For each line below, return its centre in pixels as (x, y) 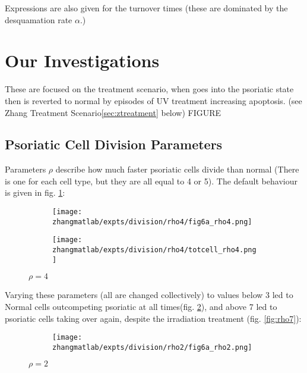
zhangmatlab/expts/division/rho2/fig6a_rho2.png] (152, 347)
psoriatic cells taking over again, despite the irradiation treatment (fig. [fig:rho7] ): (153, 318)
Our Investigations (82, 60)
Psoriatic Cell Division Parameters (114, 144)
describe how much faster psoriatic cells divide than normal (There (177, 169)
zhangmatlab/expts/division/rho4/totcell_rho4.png (154, 250)
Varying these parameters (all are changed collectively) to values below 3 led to (149, 295)
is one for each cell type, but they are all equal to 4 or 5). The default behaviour (151, 181)
